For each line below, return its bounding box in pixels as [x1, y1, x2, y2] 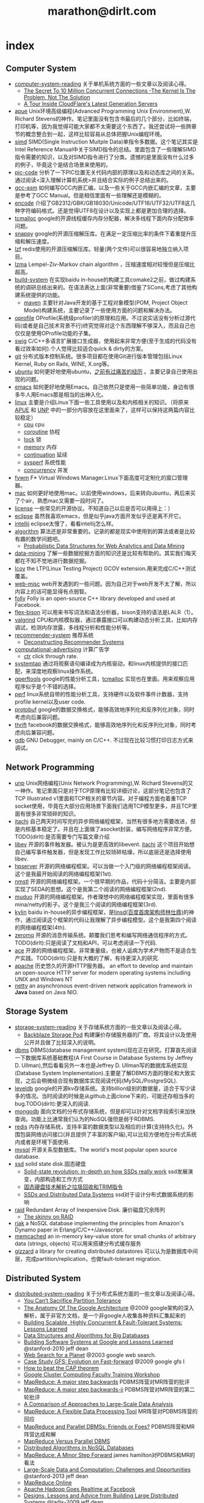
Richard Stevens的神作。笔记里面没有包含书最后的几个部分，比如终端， [14, 115, 195, 122]
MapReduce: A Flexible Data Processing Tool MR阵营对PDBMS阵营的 [23, 1408, 198, 1415]
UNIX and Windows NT [14, 975, 73, 983]
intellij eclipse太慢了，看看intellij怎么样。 [14, 520, 117, 527]
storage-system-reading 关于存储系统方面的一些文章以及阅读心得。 [14, 1023, 185, 1030]
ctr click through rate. [23, 653, 78, 660]
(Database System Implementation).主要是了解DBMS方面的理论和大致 [14, 1069, 191, 1076]
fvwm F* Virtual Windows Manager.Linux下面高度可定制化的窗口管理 [14, 474, 188, 481]
